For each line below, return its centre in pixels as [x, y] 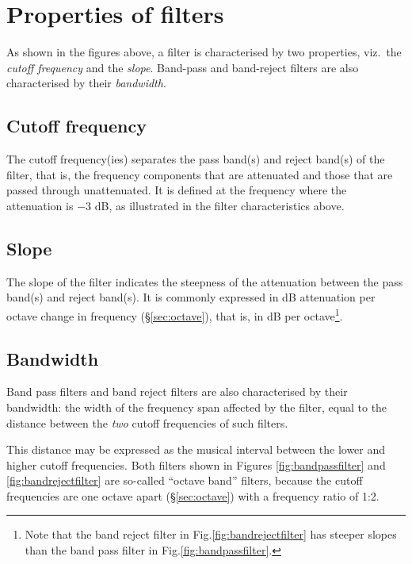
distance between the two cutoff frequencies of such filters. [147, 422]
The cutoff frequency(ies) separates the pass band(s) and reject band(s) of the [196, 159]
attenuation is [40, 205]
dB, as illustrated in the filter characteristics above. [219, 205]
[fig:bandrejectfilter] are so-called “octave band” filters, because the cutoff [185, 480]
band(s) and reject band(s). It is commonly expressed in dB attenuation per [191, 297]
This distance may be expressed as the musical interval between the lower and [196, 449]
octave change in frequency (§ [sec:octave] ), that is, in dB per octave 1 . [175, 314]
